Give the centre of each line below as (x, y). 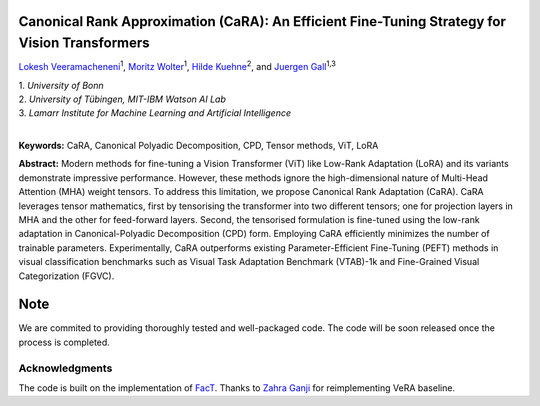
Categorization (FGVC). (66, 276)
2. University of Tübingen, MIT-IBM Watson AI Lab (122, 99)
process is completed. (64, 342)
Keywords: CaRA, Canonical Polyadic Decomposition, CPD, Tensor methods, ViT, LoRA (198, 146)
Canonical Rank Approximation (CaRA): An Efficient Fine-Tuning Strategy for (262, 21)
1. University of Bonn (61, 85)
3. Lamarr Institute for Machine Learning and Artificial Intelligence (155, 113)
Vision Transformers (84, 43)
